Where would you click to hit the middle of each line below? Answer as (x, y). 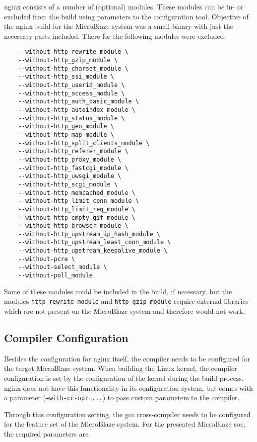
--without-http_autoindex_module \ (77, 110)
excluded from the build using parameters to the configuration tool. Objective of (126, 16)
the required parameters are (46, 434)
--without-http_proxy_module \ (70, 159)
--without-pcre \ (47, 259)
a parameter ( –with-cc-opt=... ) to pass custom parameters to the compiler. (122, 398)
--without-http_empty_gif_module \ (77, 218)
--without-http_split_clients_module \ (84, 143)
